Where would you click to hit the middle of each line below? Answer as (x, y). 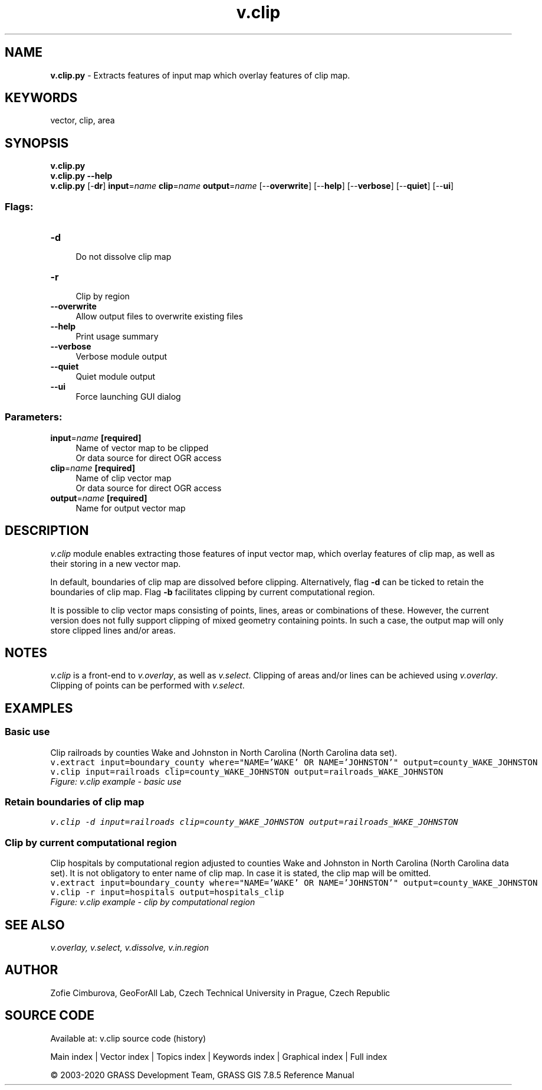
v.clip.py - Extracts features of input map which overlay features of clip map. (200, 75)
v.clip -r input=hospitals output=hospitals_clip (167, 892)
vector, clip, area (83, 120)
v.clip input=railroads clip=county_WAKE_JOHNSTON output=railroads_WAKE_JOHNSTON (247, 771)
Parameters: (34, 417)
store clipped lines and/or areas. (113, 630)
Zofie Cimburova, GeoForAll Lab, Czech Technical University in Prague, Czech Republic (220, 993)
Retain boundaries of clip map (75, 802)
